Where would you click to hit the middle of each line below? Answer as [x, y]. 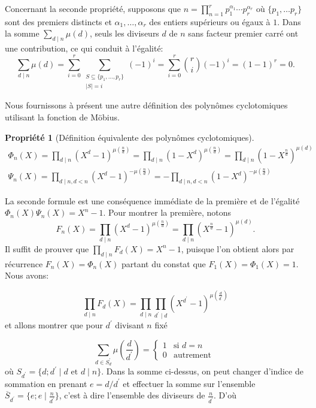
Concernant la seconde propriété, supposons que [93, 8]
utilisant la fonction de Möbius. [62, 117]
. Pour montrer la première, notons [167, 212]
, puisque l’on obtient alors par [238, 248]
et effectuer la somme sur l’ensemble [189, 383]
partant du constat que [163, 263]
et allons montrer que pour [54, 325]
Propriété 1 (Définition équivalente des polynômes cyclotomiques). [130, 137]
